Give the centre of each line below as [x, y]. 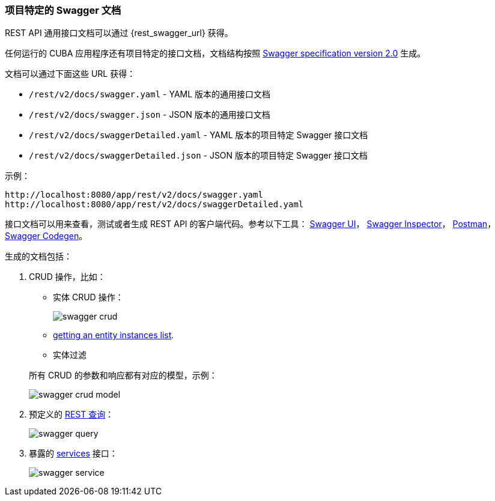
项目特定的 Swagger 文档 [63, 10]
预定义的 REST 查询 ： [71, 414]
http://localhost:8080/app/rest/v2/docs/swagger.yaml [134, 195]
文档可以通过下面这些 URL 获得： [70, 74]
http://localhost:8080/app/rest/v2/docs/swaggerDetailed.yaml [154, 205]
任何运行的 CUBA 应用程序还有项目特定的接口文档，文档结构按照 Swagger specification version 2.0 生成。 [215, 53]
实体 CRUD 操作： [88, 297]
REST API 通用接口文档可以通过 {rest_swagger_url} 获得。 [119, 33]
